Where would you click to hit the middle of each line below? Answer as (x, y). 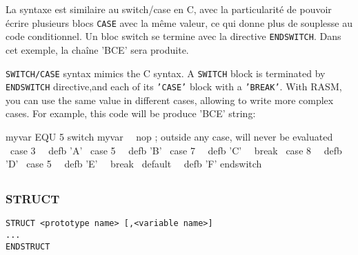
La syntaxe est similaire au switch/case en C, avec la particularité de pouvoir (169, 9)
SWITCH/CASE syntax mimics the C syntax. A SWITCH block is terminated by (166, 73)
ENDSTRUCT (28, 246)
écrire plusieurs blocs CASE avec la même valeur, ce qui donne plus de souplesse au (179, 22)
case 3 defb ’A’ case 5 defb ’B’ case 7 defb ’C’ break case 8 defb (176, 150)
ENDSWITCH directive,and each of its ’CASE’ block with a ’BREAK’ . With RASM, (174, 86)
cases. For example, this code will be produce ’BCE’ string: (131, 113)
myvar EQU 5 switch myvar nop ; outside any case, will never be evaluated (169, 136)
